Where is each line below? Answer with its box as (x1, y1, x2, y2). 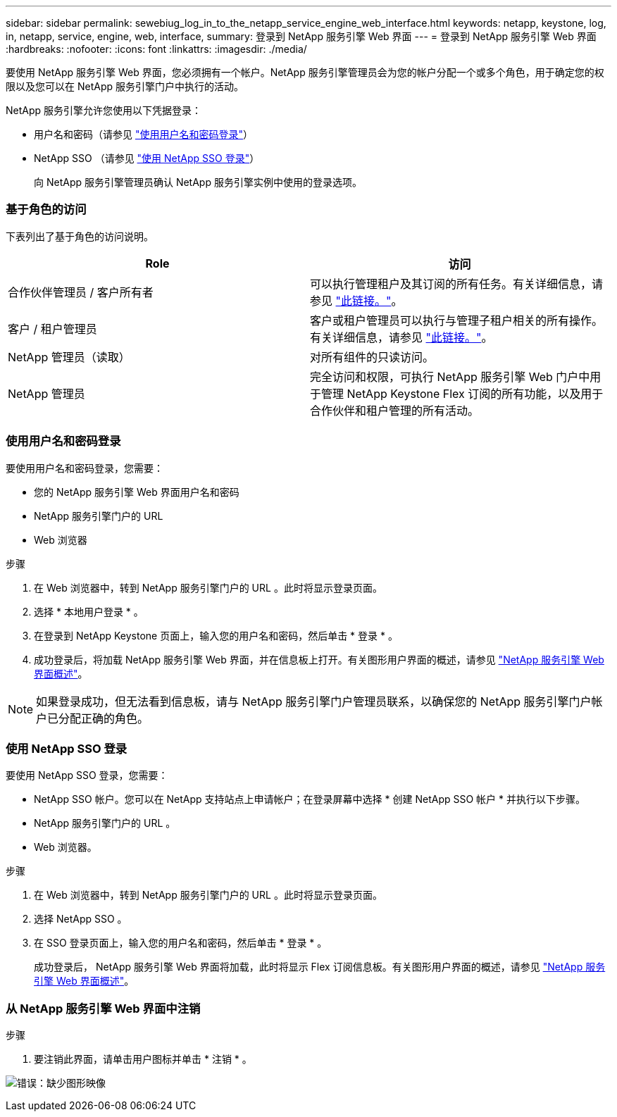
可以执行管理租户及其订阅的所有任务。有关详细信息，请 (310, 276, 604, 291)
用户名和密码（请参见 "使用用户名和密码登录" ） (34, 128, 253, 140)
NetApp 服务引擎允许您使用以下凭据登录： (6, 104, 202, 116)
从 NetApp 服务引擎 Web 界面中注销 (6, 1001, 201, 1016)
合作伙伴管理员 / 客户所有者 (8, 285, 154, 299)
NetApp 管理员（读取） (8, 349, 130, 364)
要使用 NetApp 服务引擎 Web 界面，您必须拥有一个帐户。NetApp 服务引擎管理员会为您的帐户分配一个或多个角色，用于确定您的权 (6, 66, 604, 78)
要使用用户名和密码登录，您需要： (6, 461, 163, 474)
